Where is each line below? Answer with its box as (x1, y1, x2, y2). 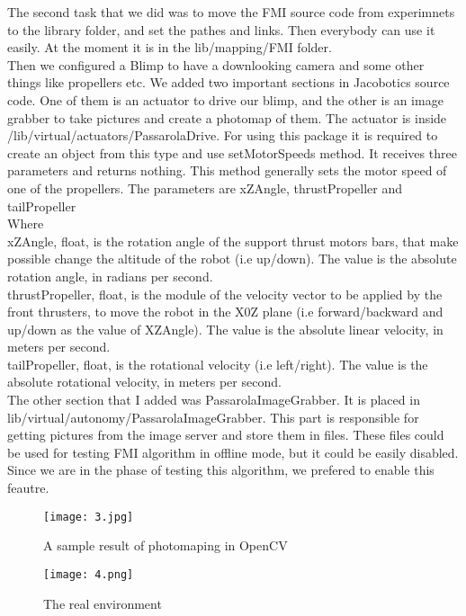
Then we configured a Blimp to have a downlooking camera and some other (7, 55, 425, 74)
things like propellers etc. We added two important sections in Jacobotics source (7, 73, 450, 92)
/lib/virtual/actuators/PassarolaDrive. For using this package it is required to (7, 126, 438, 145)
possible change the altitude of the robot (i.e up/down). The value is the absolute (7, 249, 457, 268)
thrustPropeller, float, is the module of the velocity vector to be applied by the (7, 284, 443, 303)
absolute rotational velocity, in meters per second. (7, 372, 282, 391)
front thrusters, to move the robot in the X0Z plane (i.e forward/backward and (7, 302, 444, 321)
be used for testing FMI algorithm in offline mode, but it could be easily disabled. (7, 442, 459, 461)
